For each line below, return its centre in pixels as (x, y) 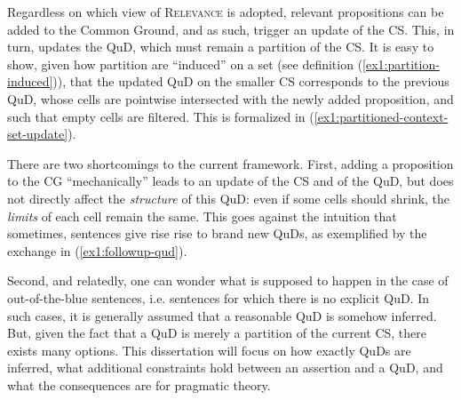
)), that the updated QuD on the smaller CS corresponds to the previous (251, 81)
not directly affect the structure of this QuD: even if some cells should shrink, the (229, 198)
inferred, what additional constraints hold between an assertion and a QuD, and (225, 368)
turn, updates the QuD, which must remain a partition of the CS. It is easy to (221, 47)
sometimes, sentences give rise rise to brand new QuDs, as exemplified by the (217, 233)
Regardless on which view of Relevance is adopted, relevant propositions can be (226, 12)
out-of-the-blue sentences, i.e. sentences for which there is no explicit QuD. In (219, 297)
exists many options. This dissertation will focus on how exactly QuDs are (209, 350)
